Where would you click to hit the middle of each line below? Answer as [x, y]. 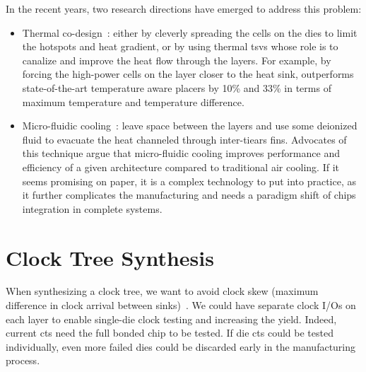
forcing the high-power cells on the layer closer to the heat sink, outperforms [188, 74]
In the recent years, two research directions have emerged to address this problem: [184, 8]
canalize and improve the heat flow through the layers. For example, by [177, 60]
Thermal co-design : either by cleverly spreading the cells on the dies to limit [190, 32]
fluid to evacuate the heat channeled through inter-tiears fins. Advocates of [184, 139]
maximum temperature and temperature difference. [133, 101]
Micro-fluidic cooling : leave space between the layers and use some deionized [190, 126]
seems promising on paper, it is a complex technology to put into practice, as [189, 181]
